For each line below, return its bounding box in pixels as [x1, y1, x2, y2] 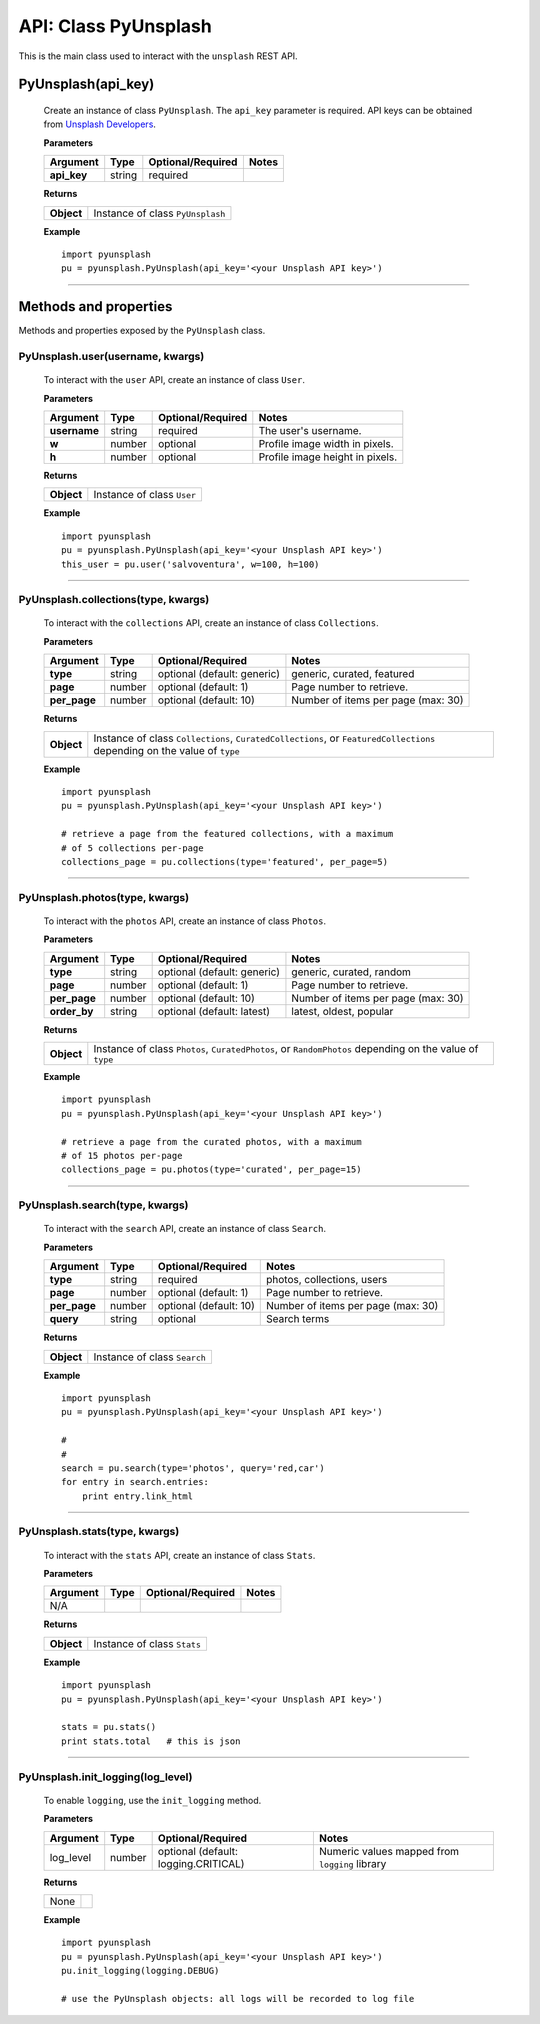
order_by [49, 1004, 94, 1018]
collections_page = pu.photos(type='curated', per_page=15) [61, 1164, 362, 1175]
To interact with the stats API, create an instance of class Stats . [43, 1549, 316, 1561]
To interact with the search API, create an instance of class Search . [43, 1223, 327, 1235]
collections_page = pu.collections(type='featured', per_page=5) [61, 856, 389, 867]
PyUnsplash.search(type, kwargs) [18, 1198, 189, 1212]
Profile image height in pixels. [258, 450, 398, 464]
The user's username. [258, 423, 362, 437]
